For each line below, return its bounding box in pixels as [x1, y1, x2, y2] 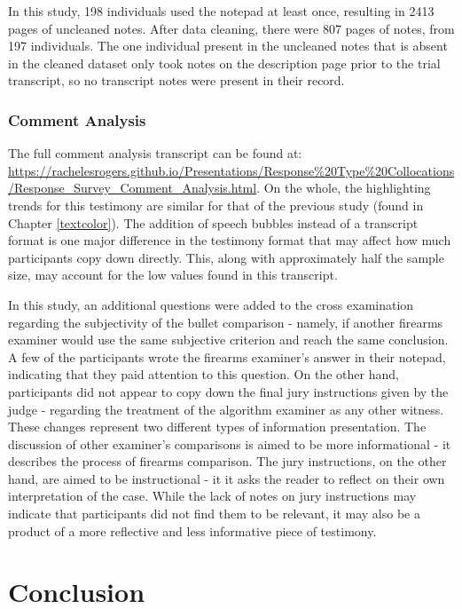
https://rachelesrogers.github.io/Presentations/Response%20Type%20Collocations [8, 161, 455, 179]
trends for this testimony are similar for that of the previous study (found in [8, 195, 424, 214]
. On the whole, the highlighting [256, 178, 431, 197]
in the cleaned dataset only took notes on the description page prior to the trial [8, 53, 441, 72]
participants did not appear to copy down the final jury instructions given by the [8, 382, 449, 400]
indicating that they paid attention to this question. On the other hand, [8, 365, 399, 384]
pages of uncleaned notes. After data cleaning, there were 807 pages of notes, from [8, 19, 455, 37]
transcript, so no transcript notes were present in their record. [8, 71, 345, 90]
